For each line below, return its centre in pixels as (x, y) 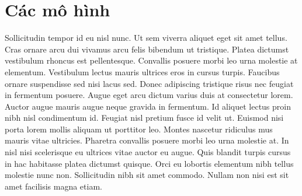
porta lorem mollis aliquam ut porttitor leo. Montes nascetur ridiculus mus (139, 129)
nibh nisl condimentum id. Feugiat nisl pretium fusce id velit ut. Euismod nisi (144, 118)
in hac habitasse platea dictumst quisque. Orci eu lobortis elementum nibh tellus (149, 163)
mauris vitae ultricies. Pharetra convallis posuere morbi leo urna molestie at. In (147, 140)
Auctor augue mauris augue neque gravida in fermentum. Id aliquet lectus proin (148, 106)
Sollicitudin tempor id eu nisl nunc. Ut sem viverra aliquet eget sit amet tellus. (146, 38)
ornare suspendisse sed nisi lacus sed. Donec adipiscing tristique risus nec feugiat (149, 83)
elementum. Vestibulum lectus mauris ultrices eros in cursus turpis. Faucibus (142, 71)
